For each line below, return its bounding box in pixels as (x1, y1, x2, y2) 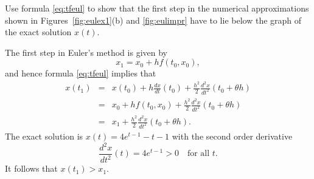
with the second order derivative (172, 129, 293, 142)
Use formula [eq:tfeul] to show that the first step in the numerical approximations (5, 2, 309, 14)
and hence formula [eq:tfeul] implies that (5, 67, 156, 79)
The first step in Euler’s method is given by (5, 46, 167, 58)
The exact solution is (5, 129, 83, 142)
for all (187, 149, 210, 158)
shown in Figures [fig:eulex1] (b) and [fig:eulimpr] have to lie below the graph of (5, 13, 302, 26)
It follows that (5, 162, 58, 175)
